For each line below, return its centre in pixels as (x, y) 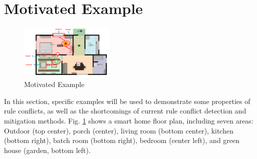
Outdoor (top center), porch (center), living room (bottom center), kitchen (119, 130)
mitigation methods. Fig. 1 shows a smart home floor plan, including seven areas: (129, 121)
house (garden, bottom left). (47, 150)
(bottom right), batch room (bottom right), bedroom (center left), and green (122, 140)
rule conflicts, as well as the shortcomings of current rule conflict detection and (125, 111)
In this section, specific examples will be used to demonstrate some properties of (127, 101)
